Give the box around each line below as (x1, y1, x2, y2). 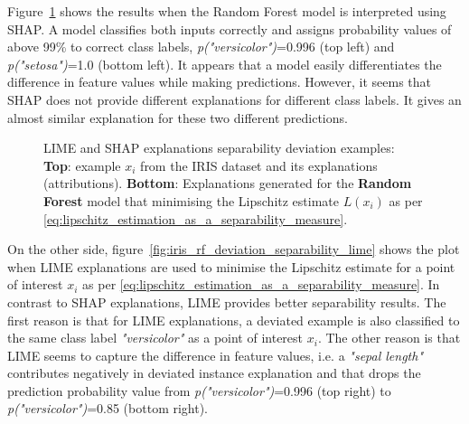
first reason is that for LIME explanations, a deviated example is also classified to (7, 310, 460, 329)
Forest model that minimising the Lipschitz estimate (43, 191, 339, 210)
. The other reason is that (317, 328, 461, 347)
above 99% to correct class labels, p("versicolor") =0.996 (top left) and (7, 37, 395, 56)
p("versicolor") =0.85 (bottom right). (7, 399, 209, 418)
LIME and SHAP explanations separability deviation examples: (43, 138, 395, 157)
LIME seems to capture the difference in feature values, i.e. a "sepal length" (7, 345, 424, 364)
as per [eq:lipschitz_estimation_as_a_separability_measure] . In (82, 275, 440, 294)
